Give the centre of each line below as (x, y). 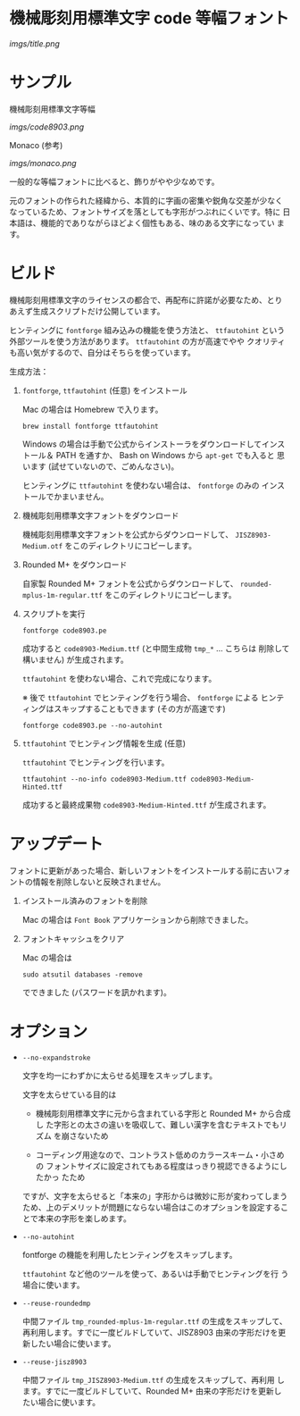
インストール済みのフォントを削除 (85, 901)
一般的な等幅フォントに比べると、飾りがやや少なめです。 (115, 181)
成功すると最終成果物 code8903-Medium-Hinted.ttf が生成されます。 (146, 804)
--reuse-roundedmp (56, 1303)
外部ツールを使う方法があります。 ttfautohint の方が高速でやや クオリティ (147, 341)
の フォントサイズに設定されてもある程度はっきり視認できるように (157, 1166)
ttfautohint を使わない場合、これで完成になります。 (119, 678)
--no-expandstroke (56, 1058)
